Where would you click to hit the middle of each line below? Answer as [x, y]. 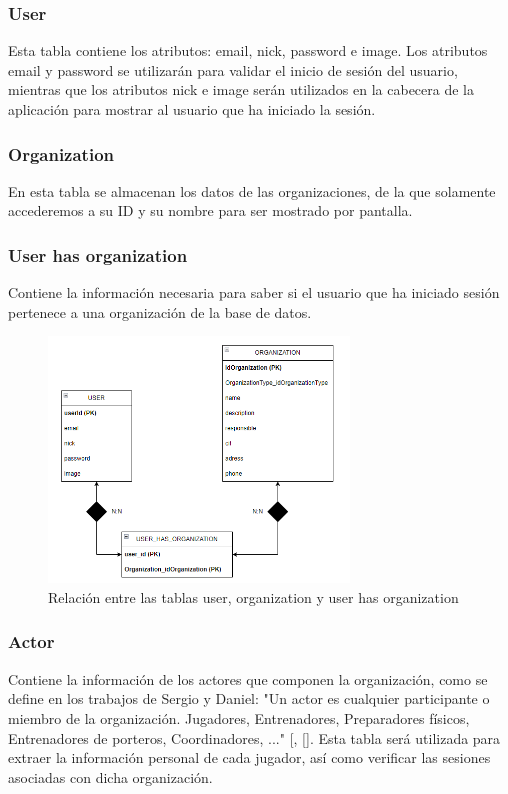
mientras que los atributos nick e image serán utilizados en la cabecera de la [241, 89]
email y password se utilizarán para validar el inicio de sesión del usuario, [233, 69]
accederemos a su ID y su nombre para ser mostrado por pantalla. [210, 210]
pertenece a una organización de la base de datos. [160, 311]
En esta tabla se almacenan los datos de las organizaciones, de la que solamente [252, 190]
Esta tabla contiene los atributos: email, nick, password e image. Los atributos [248, 50]
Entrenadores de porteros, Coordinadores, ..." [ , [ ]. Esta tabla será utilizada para [254, 737]
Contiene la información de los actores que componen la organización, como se [248, 678]
